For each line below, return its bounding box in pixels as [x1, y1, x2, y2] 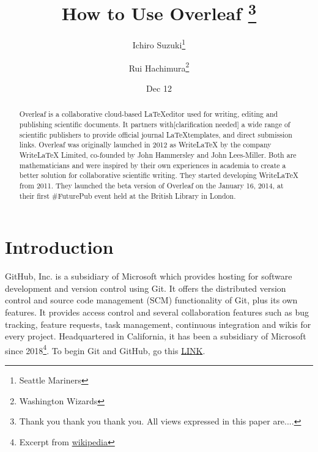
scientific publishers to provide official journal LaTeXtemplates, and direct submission [19, 129, 292, 139]
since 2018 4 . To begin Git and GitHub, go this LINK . [5, 342, 205, 357]
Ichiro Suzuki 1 [132, 37, 186, 51]
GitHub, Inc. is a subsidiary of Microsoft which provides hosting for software [5, 270, 292, 283]
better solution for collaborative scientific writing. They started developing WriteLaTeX [19, 170, 298, 180]
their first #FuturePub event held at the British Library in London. [19, 190, 236, 201]
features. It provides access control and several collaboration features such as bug [5, 305, 309, 318]
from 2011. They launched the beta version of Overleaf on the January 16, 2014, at [19, 180, 284, 190]
